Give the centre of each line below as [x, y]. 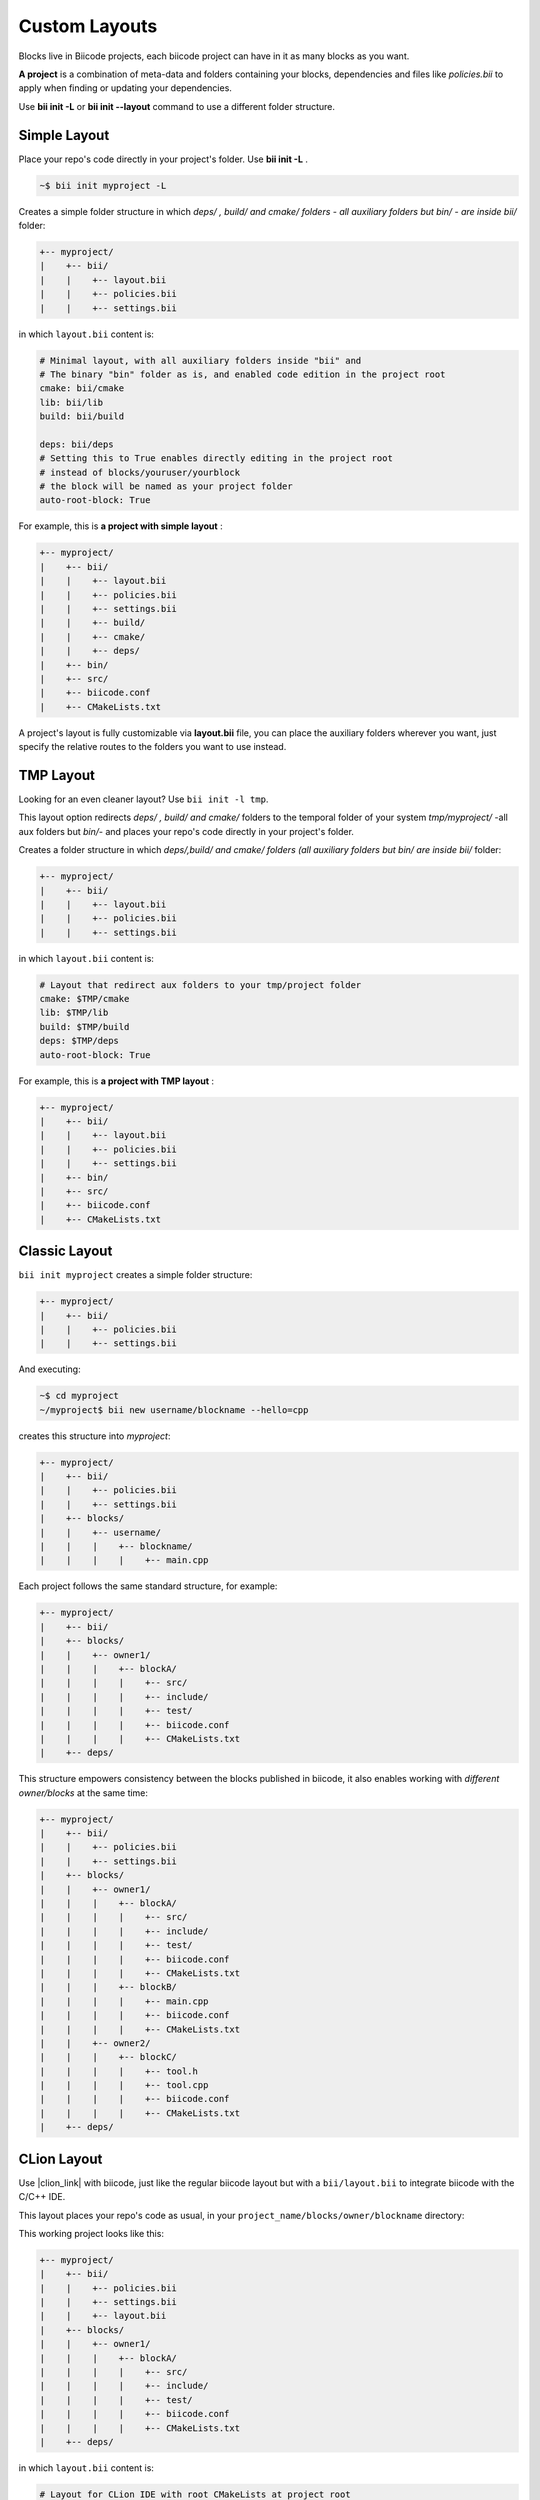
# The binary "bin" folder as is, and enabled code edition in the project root [242, 374]
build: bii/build [82, 416]
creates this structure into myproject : [94, 1436]
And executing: [49, 1369]
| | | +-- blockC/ [108, 2057]
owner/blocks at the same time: [83, 1792]
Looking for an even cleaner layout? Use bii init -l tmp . [143, 799]
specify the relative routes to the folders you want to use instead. [152, 747]
